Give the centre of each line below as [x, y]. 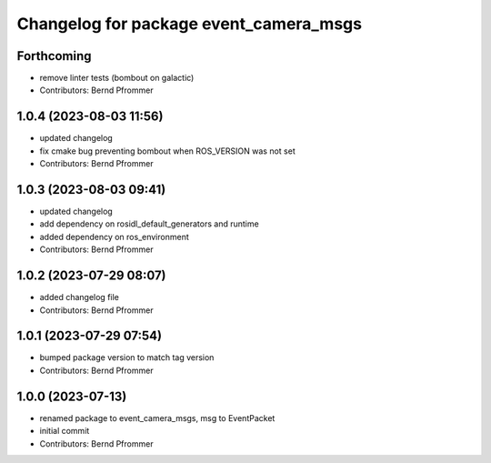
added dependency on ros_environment [115, 237]
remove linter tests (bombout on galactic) [117, 78]
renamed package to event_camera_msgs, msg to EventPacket [157, 418]
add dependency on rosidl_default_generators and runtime [149, 224]
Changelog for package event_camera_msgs [190, 24]
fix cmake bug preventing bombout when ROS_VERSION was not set [167, 151]
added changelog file [80, 297]
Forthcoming [54, 56]
